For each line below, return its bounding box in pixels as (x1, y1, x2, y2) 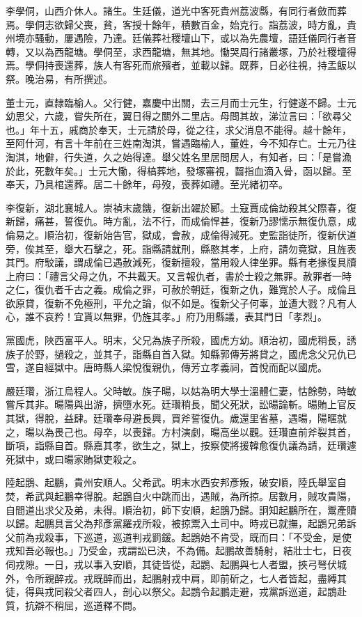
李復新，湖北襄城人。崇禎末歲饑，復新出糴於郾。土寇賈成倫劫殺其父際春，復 (6, 200, 356, 214)
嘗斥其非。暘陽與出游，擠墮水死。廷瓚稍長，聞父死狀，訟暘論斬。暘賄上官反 (6, 397, 356, 412)
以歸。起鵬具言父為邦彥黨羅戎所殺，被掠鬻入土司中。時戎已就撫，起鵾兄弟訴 (6, 516, 356, 531)
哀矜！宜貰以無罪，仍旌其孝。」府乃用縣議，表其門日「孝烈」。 (44, 309, 327, 324)
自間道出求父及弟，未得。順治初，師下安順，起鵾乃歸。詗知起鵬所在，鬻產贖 (6, 502, 356, 517)
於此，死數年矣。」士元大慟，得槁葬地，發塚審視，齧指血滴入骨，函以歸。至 (6, 163, 352, 178)
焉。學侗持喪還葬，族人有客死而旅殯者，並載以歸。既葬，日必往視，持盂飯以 (6, 58, 356, 72)
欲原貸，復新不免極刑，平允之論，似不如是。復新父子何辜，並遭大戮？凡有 (6, 295, 347, 310)
